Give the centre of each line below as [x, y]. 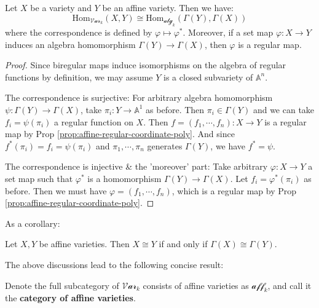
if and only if [183, 244]
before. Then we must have [56, 190]
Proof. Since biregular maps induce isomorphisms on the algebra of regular [146, 65]
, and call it [289, 285]
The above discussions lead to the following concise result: [114, 264]
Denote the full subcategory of [62, 285]
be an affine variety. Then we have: [168, 7]
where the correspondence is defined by [79, 32]
